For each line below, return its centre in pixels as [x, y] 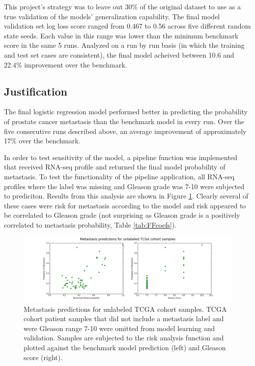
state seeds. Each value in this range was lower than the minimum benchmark [121, 35]
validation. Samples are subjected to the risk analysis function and [124, 338]
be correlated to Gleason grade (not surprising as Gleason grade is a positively [122, 215]
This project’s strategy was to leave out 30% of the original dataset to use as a [123, 6]
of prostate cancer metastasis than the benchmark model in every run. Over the [124, 121]
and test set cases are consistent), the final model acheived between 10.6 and [119, 54]
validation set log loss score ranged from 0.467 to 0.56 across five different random [127, 26]
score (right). [43, 357]
